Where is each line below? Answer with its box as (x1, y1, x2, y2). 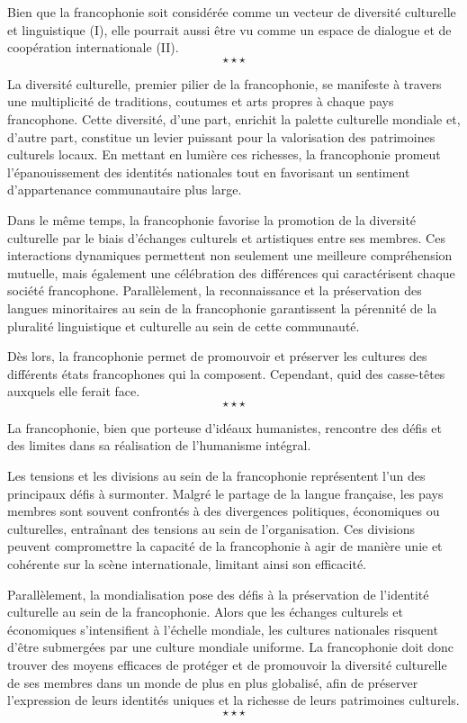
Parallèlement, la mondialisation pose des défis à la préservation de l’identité (7, 584, 429, 603)
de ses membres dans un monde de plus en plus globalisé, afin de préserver (7, 673, 418, 691)
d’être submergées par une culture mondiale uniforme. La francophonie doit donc (7, 637, 454, 656)
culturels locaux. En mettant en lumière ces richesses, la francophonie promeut (7, 145, 441, 164)
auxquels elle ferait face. (7, 382, 140, 401)
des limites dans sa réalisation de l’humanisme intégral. (7, 436, 311, 455)
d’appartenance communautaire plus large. (7, 180, 242, 199)
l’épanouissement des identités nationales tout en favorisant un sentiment (7, 162, 410, 181)
